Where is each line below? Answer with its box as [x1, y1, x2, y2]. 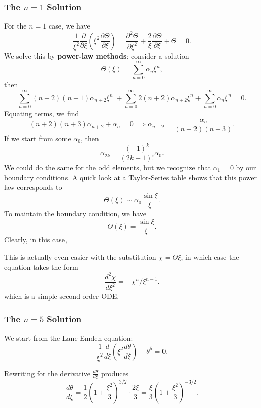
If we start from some [4, 132, 71, 143]
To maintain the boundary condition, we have [4, 208, 147, 219]
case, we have [48, 20, 90, 31]
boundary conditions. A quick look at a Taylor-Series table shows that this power [4, 172, 257, 182]
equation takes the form [4, 261, 78, 272]
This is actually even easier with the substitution [4, 252, 156, 262]
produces [101, 368, 129, 378]
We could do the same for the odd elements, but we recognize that [4, 161, 211, 172]
